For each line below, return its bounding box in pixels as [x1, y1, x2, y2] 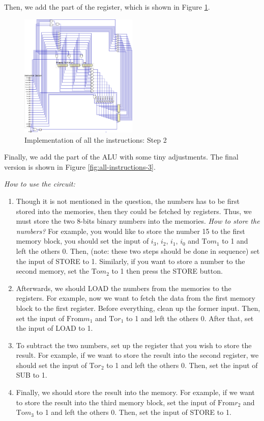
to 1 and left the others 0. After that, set [126, 312, 254, 323]
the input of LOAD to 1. [16, 323, 93, 333]
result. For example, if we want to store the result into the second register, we [16, 350, 259, 360]
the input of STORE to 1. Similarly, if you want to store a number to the [16, 255, 245, 266]
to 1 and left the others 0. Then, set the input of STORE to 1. [36, 407, 231, 417]
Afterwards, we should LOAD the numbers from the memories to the [16, 282, 231, 293]
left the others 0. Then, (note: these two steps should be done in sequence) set [16, 245, 260, 256]
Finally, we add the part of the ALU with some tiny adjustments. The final [4, 151, 239, 162]
